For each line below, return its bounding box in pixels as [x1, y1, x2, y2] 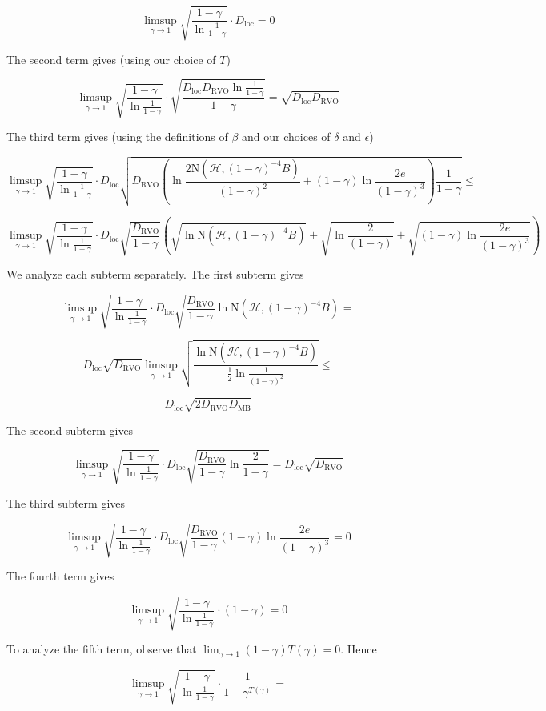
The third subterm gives [6, 494, 126, 511]
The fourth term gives [6, 568, 114, 584]
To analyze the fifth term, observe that [6, 641, 197, 657]
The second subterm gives [6, 421, 134, 438]
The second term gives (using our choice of [6, 50, 216, 67]
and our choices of [242, 128, 331, 144]
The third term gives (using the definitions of [6, 128, 228, 144]
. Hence [340, 641, 377, 657]
